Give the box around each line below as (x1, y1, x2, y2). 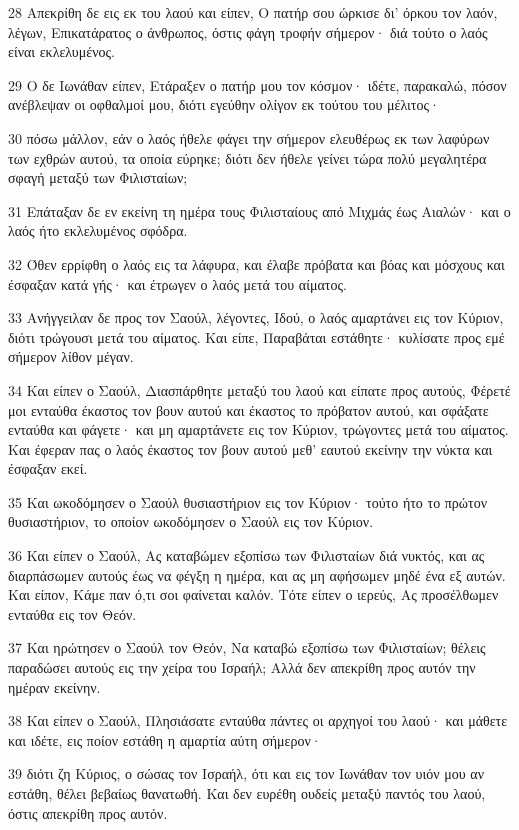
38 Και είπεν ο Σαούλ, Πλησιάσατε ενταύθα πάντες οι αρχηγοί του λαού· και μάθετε (8, 710, 508, 731)
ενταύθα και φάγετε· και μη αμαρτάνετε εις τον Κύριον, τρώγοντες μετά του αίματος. (8, 419, 509, 440)
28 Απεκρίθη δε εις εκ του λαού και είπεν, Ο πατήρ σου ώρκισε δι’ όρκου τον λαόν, (8, 2, 498, 22)
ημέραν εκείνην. (8, 676, 101, 697)
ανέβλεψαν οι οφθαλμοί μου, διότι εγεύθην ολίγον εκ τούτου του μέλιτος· (8, 94, 440, 115)
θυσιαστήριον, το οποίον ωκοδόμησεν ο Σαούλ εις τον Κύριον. (8, 511, 374, 532)
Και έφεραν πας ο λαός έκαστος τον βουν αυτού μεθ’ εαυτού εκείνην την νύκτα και (8, 438, 493, 459)
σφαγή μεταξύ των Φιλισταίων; (8, 167, 188, 188)
